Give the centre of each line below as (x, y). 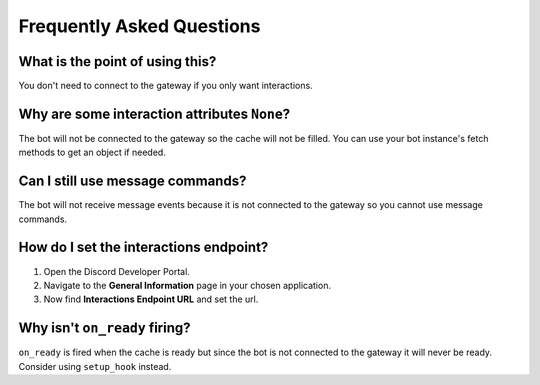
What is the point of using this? (117, 61)
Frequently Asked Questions (139, 26)
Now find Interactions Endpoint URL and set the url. (151, 299)
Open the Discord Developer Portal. (116, 271)
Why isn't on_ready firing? (104, 328)
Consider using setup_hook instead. (95, 366)
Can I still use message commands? (132, 181)
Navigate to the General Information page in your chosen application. (187, 285)
